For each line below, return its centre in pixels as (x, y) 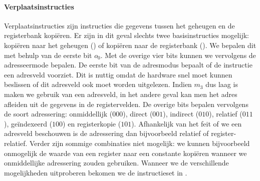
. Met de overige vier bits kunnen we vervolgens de (178, 55)
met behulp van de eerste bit (48, 55)
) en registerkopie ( (92, 123)
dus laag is (222, 84)
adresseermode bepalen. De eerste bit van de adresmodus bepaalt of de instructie (128, 65)
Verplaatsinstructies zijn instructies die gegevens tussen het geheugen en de (119, 25)
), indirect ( (181, 114)
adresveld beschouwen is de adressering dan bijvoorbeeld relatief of (106, 133)
